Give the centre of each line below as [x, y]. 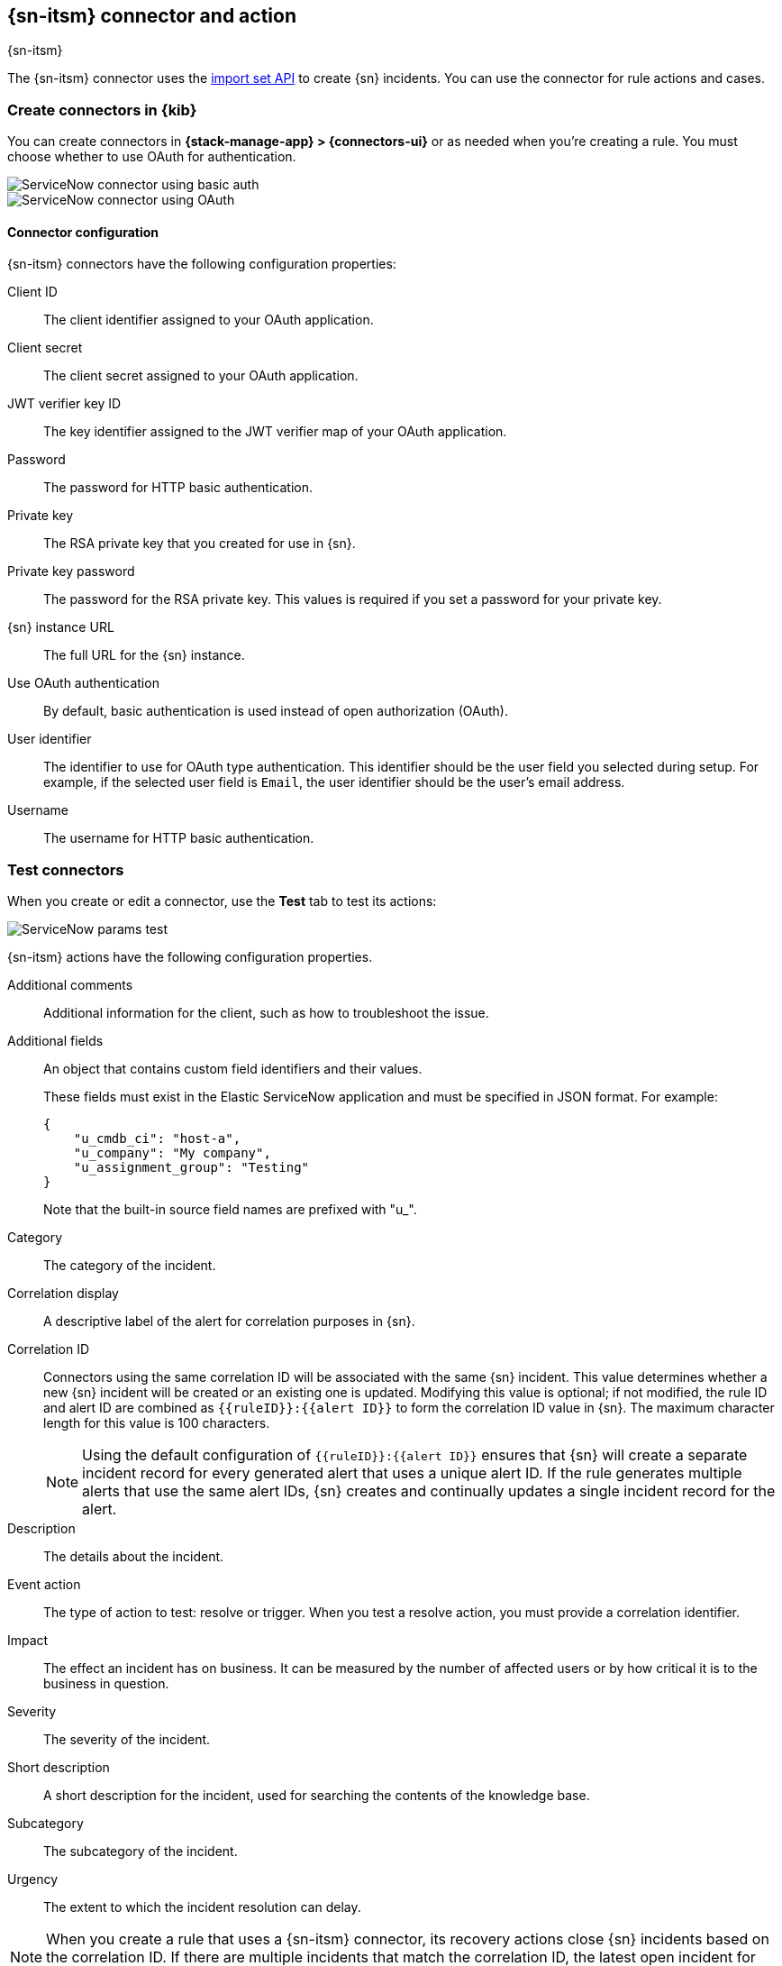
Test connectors [66, 869]
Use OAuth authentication [83, 683]
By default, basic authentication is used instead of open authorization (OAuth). [276, 711]
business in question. [106, 1684]
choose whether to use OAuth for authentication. [152, 157]
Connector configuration [83, 232]
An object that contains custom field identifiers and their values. [233, 1069]
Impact [28, 1641]
